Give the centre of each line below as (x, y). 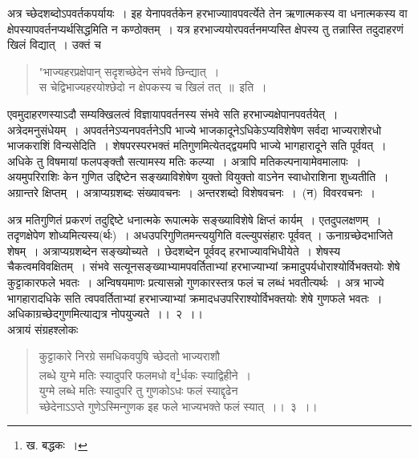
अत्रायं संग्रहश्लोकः (43, 329)
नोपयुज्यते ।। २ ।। (157, 314)
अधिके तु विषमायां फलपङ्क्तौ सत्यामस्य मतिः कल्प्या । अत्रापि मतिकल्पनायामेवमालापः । (185, 161)
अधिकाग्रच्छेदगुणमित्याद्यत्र (57, 314)
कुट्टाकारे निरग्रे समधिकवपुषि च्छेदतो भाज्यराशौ (129, 356)
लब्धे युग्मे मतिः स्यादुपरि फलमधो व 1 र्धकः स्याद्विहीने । (145, 373)
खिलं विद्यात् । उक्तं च (54, 44)
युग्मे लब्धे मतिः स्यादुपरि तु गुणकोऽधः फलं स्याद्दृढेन (138, 391)
